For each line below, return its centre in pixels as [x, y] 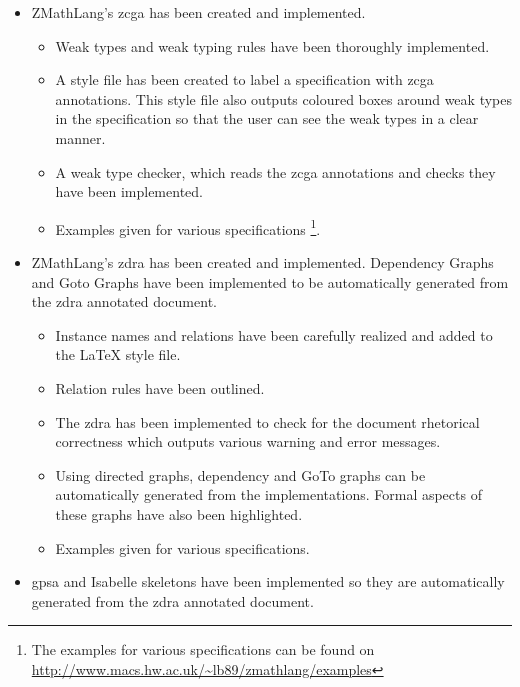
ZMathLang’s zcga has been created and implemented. [198, 12]
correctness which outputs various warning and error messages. [248, 441]
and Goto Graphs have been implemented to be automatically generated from [270, 281]
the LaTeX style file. [118, 354]
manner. [80, 137]
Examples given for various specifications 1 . [188, 227]
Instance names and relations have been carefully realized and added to [274, 334]
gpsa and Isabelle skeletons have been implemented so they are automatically [268, 581]
